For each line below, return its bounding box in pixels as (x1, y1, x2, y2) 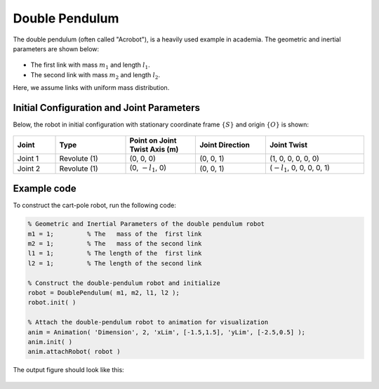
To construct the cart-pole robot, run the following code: (13, 201, 177, 210)
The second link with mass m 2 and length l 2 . (30, 70, 161, 81)
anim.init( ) (27, 338, 73, 345)
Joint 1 (17, 154, 39, 164)
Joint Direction (199, 140, 251, 150)
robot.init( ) (27, 298, 77, 307)
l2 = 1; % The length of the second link (27, 259, 202, 267)
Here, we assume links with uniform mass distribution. (13, 84, 170, 92)
